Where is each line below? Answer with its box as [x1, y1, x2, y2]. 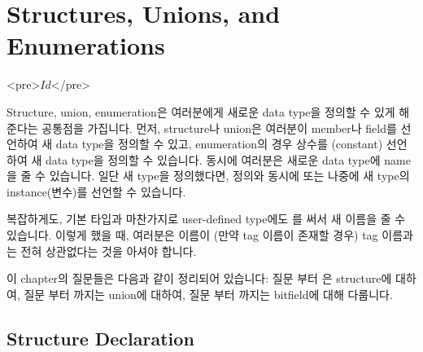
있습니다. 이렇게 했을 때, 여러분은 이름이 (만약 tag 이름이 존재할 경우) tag [7, 227, 378, 244]
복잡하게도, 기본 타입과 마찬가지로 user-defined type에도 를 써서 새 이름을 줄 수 [7, 210, 406, 227]
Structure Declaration [7, 325, 194, 350]
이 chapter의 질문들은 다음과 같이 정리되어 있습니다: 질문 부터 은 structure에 [7, 270, 392, 287]
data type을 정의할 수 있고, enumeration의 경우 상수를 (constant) [55, 135, 383, 152]
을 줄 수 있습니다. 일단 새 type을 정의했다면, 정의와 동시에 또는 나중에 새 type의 [7, 167, 410, 184]
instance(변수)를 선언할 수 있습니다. [7, 183, 186, 200]
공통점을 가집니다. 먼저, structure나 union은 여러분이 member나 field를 [41, 119, 397, 136]
